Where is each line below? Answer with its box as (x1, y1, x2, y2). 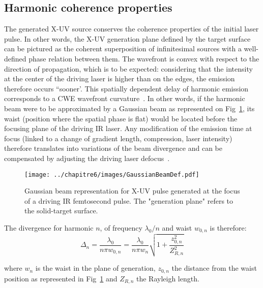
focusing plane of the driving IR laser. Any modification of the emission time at (4, 123, 252, 134)
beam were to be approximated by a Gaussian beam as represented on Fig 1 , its (4, 103, 255, 113)
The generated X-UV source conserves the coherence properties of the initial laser (4, 23, 259, 34)
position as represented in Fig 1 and (4, 273, 118, 283)
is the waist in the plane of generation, (35, 263, 156, 273)
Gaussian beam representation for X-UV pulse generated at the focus (24, 185, 240, 196)
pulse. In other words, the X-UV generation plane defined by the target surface (4, 33, 251, 44)
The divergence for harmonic (4, 222, 94, 233)
